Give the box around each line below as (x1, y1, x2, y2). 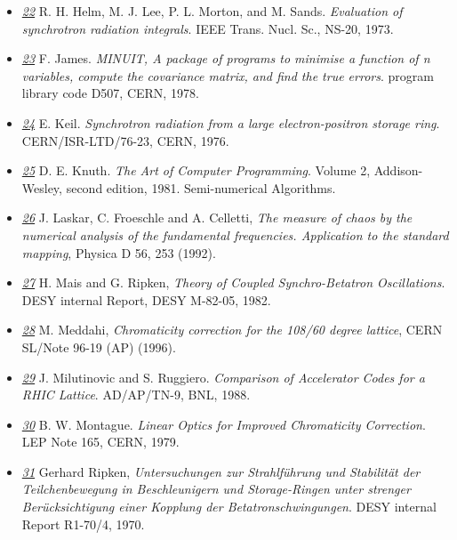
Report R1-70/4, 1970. (21, 514, 145, 533)
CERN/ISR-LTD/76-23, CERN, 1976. (21, 131, 229, 149)
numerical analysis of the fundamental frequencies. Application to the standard (21, 225, 449, 244)
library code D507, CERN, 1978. (21, 84, 199, 102)
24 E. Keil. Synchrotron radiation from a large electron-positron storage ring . (21, 113, 440, 132)
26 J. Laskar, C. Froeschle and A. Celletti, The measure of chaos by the (21, 208, 413, 227)
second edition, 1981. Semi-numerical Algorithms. (66, 178, 336, 197)
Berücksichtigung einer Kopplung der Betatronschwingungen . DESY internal (21, 497, 437, 516)
